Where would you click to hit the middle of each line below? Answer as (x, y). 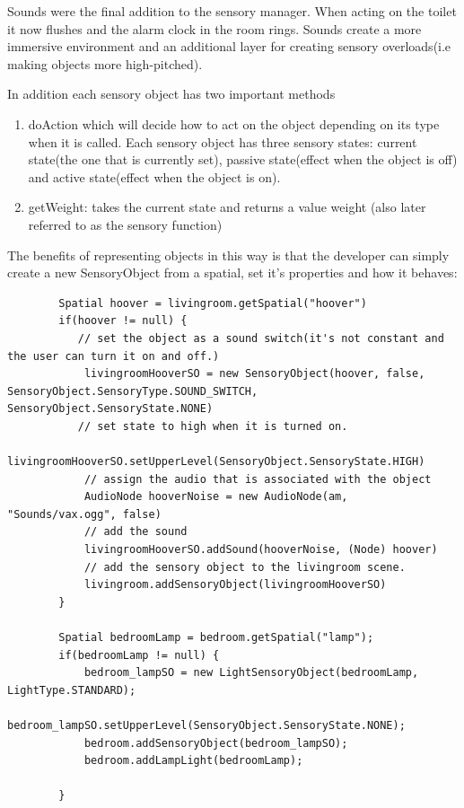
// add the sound (136, 532)
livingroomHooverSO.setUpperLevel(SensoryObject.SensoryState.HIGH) (216, 462)
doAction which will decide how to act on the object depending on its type (234, 123)
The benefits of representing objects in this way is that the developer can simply (228, 255)
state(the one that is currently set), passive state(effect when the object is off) (243, 159)
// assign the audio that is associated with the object (258, 479)
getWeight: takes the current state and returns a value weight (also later (227, 207)
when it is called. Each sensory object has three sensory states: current (223, 141)
